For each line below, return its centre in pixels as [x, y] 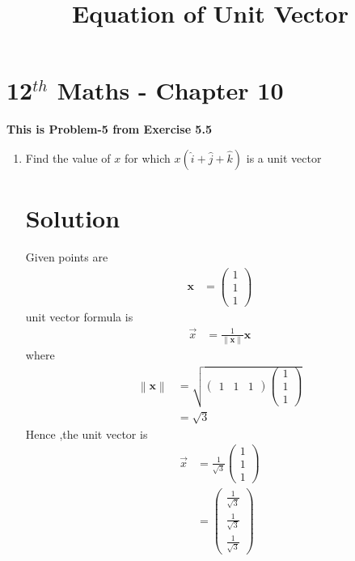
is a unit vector [284, 157]
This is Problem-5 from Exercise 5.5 [109, 129]
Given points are [67, 257]
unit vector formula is [79, 316]
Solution [73, 218]
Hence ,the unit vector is [87, 433]
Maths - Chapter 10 [170, 90]
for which [147, 157]
